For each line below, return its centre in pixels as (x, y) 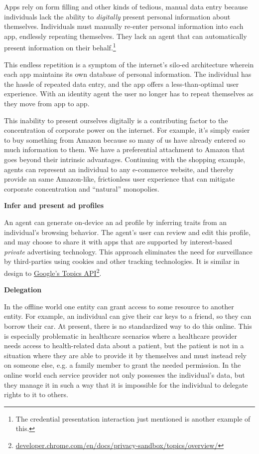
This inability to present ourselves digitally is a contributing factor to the (116, 120)
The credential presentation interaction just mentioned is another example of (133, 418)
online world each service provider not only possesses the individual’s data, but (125, 374)
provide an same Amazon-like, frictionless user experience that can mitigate (120, 179)
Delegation (23, 290)
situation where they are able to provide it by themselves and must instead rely (126, 355)
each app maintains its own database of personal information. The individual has (128, 74)
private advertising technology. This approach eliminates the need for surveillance (128, 251)
